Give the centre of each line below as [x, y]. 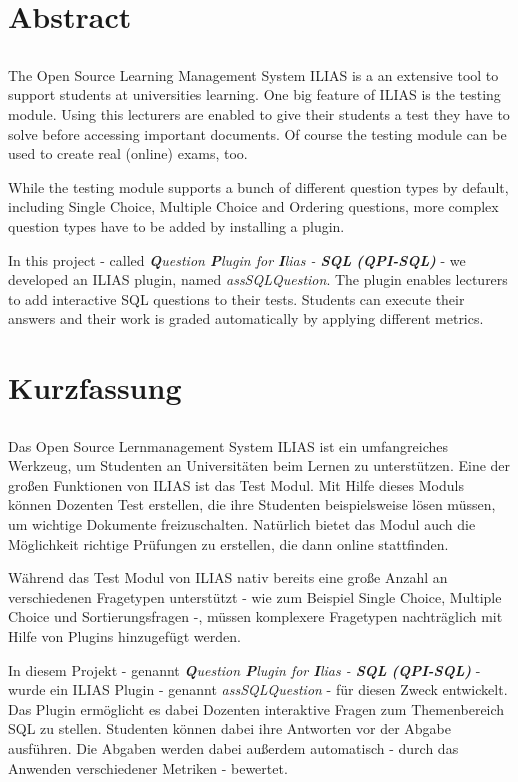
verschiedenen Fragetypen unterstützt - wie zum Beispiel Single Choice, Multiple [255, 596]
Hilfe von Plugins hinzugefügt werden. [124, 636]
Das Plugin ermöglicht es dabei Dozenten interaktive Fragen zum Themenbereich [256, 708]
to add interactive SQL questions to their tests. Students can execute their [236, 298]
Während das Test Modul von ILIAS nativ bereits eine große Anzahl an [228, 577]
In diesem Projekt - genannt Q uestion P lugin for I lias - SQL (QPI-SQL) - [244, 669]
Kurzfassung [95, 387]
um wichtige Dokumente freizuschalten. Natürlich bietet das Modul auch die [242, 524]
